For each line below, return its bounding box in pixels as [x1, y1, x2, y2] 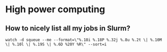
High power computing [5, 4, 105, 15]
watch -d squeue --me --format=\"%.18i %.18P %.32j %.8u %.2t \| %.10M [5, 37, 162, 42]
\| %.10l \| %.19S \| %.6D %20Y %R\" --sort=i [5, 42, 107, 47]
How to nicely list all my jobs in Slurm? [5, 24, 131, 33]
